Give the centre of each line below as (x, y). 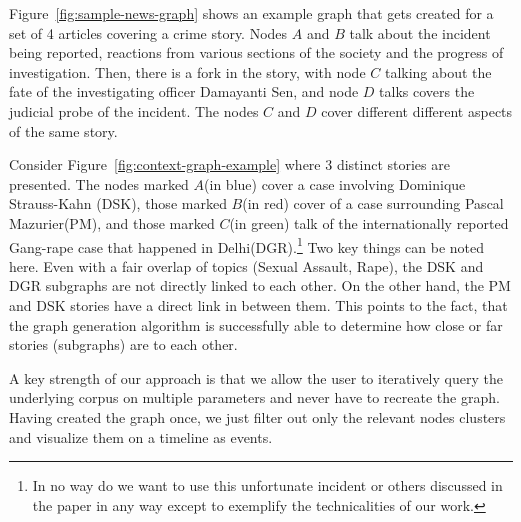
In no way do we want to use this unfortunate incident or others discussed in (267, 485)
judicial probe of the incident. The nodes (134, 110)
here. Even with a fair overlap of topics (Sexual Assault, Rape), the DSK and (246, 265)
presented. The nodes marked (99, 183)
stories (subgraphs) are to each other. (123, 344)
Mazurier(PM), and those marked (112, 222)
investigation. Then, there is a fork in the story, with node (187, 71)
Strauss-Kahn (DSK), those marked (118, 203)
